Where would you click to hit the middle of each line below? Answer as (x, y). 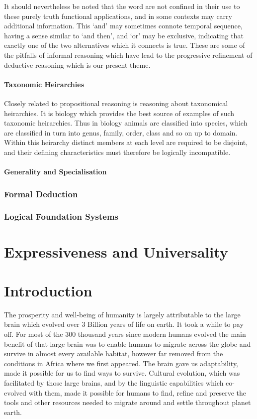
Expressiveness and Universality (116, 251)
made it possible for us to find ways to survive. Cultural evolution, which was (122, 373)
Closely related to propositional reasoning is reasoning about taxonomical (116, 103)
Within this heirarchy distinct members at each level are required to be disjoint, (126, 142)
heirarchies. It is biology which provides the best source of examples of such (119, 113)
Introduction (48, 290)
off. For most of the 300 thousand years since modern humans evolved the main (125, 334)
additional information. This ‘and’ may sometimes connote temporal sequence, (123, 26)
